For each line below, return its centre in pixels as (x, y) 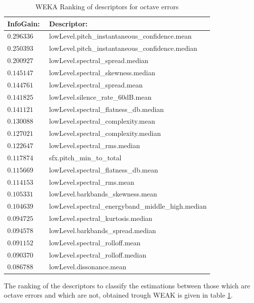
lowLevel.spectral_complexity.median (105, 133)
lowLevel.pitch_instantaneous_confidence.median (123, 48)
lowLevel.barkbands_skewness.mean (103, 194)
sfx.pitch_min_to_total (85, 157)
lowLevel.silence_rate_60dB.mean (100, 97)
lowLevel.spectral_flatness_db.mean (104, 169)
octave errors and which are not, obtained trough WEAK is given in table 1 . (118, 295)
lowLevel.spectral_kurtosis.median (101, 218)
